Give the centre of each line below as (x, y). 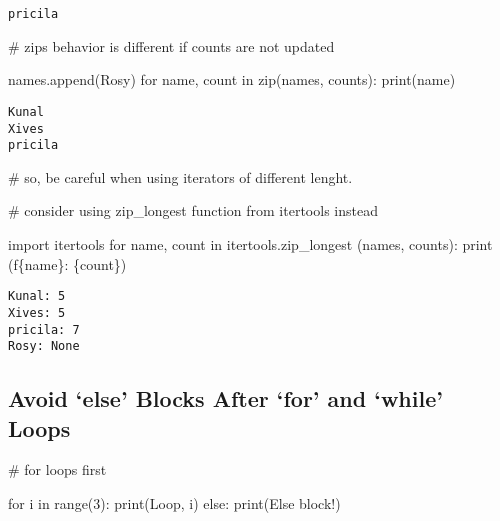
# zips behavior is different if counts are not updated (171, 45)
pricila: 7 (44, 329)
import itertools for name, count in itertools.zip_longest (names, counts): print (250, 244)
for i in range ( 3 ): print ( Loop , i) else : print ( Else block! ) (174, 503)
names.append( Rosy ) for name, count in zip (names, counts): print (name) (232, 79)
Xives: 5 (37, 312)
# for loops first (57, 469)
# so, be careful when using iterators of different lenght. (180, 176)
